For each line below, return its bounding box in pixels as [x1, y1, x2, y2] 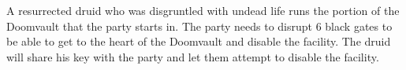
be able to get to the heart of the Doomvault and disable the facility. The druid [6, 33, 391, 50]
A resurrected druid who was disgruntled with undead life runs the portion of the [6, 2, 400, 18]
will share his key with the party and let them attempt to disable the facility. [6, 48, 379, 64]
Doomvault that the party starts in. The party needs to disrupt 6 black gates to [6, 17, 393, 34]
